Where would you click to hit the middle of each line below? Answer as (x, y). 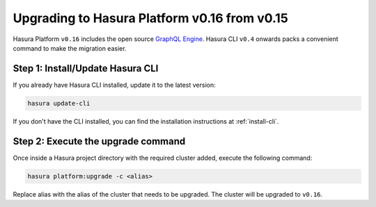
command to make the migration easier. (70, 48)
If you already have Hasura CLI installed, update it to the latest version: (114, 85)
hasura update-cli (59, 103)
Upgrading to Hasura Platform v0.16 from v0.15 (150, 18)
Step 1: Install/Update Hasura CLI (86, 68)
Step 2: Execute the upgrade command (99, 141)
